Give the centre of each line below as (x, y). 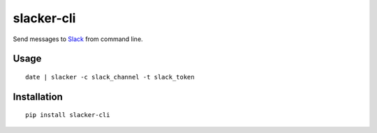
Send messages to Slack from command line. (78, 39)
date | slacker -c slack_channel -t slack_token (110, 77)
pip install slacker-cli (68, 115)
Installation (38, 96)
